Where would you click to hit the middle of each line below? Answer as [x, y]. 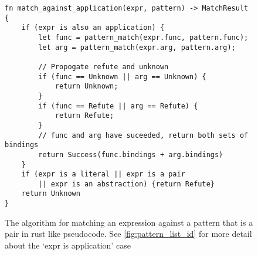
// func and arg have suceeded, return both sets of [143, 135]
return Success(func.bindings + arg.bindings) [131, 154]
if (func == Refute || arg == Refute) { [118, 106]
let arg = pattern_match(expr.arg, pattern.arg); [137, 47]
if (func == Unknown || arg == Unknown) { [122, 76]
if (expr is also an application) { [93, 28]
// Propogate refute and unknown [103, 67]
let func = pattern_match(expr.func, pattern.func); [143, 37]
